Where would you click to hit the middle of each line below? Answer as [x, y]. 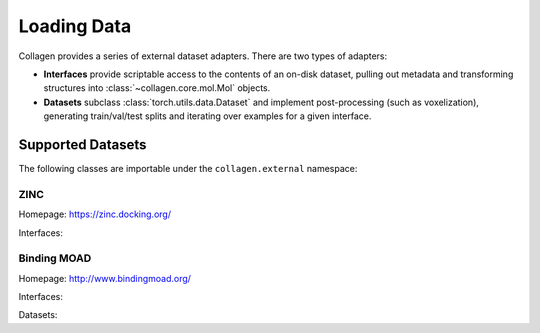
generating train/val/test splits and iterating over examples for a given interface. [207, 116]
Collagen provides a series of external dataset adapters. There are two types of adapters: [203, 56]
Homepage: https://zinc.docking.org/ [95, 214]
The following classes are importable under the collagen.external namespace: [188, 169]
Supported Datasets [82, 144]
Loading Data [75, 26]
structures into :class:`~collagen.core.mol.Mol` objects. [157, 88]
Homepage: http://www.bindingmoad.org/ [105, 278]
